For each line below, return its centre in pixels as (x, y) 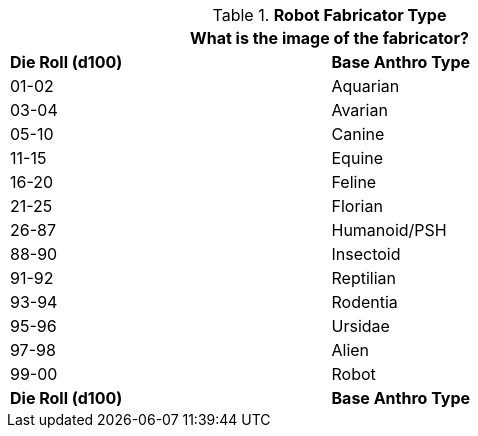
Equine (357, 158)
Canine (358, 134)
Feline (354, 182)
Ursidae (360, 326)
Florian (357, 206)
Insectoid (366, 254)
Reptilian (363, 278)
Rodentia (364, 302)
